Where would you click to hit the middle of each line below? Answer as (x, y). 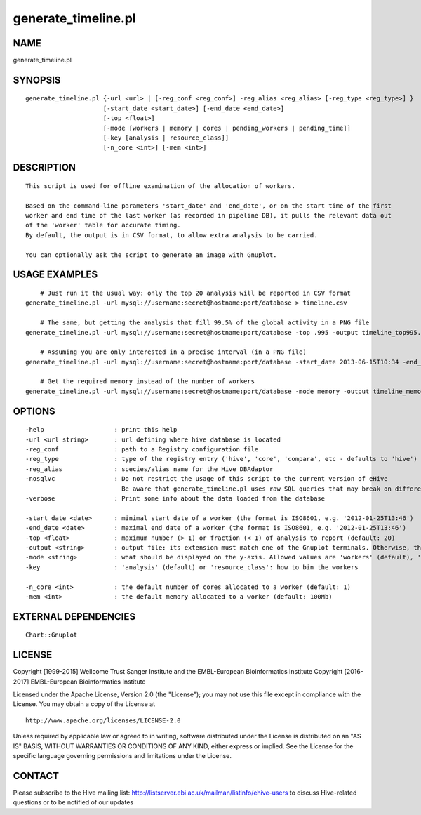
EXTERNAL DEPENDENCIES (74, 617)
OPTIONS (34, 411)
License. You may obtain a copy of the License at (84, 704)
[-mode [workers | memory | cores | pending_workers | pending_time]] (227, 128)
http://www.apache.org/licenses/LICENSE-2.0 (103, 720)
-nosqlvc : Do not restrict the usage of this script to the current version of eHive (207, 479)
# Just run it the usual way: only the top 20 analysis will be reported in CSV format (195, 293)
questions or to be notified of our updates (73, 802)
